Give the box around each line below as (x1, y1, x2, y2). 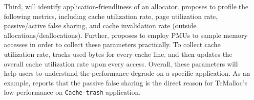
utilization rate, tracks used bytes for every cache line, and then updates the (4, 49, 233, 59)
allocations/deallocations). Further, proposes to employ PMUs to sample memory (4, 30, 248, 40)
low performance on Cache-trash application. (4, 87, 141, 97)
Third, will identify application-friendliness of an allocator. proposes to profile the (4, 1, 249, 11)
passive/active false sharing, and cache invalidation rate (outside (4, 20, 197, 31)
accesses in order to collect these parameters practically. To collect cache (4, 39, 221, 50)
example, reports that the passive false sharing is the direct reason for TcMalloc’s (4, 77, 248, 87)
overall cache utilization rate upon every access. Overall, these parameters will (4, 58, 238, 68)
